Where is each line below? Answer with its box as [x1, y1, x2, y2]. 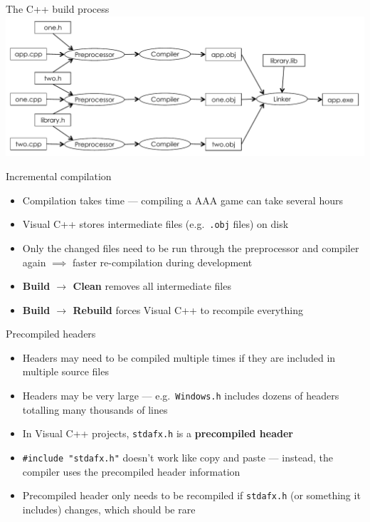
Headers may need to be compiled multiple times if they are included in [22, 350, 336, 365]
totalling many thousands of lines [22, 402, 168, 417]
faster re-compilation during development [72, 254, 253, 269]
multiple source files [22, 364, 109, 379]
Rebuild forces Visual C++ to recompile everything [73, 302, 303, 317]
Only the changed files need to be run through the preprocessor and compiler [22, 240, 359, 255]
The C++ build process [6, 1, 110, 16]
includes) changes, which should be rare [22, 501, 196, 516]
